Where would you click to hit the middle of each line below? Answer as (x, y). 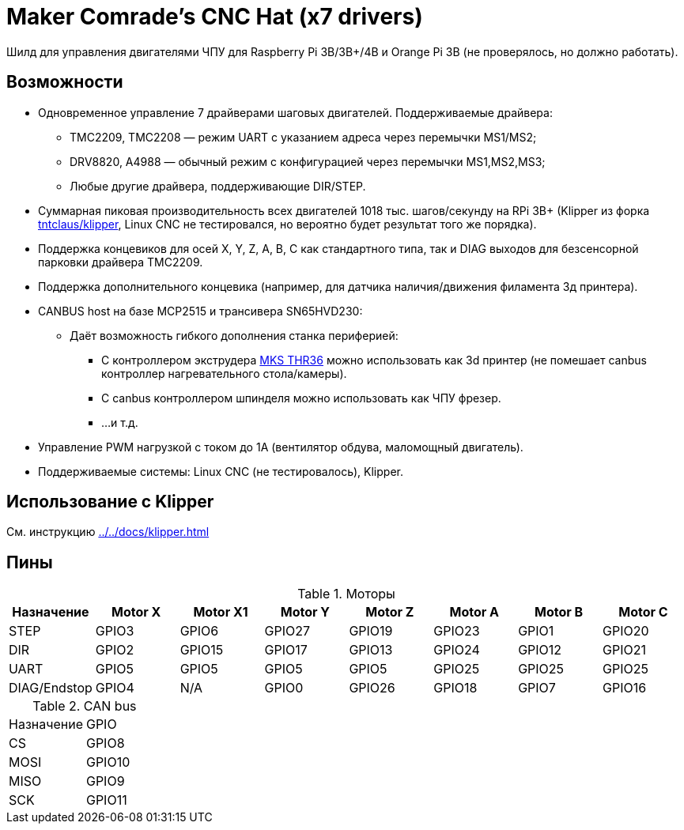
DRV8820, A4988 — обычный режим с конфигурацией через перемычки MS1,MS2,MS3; (308, 161)
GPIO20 (626, 631)
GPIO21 (624, 650)
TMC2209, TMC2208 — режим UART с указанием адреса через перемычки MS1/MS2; (303, 137)
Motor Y (305, 612)
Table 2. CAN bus (85, 706)
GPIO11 (106, 800)
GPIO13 (371, 650)
